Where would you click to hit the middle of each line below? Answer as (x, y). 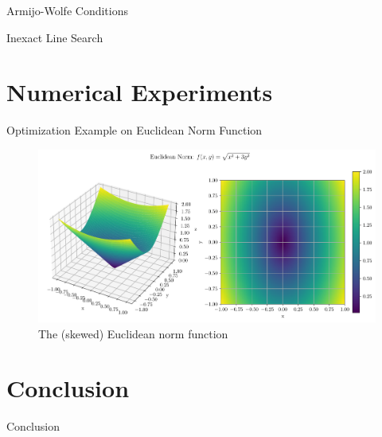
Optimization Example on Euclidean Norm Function (134, 130)
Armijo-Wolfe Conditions (67, 10)
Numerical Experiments (140, 92)
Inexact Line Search (55, 37)
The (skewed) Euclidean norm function (133, 333)
